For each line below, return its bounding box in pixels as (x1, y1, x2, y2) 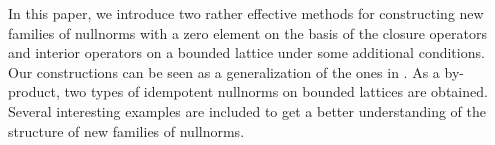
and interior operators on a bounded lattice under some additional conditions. (8, 42, 485, 63)
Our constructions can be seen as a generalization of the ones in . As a (8, 61, 440, 82)
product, (8, 81, 60, 102)
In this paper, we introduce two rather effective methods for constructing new (8, 3, 484, 23)
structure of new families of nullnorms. (8, 120, 245, 141)
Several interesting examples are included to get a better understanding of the (8, 100, 486, 121)
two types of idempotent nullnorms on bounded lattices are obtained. (64, 81, 488, 102)
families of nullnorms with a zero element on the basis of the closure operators (8, 22, 487, 43)
